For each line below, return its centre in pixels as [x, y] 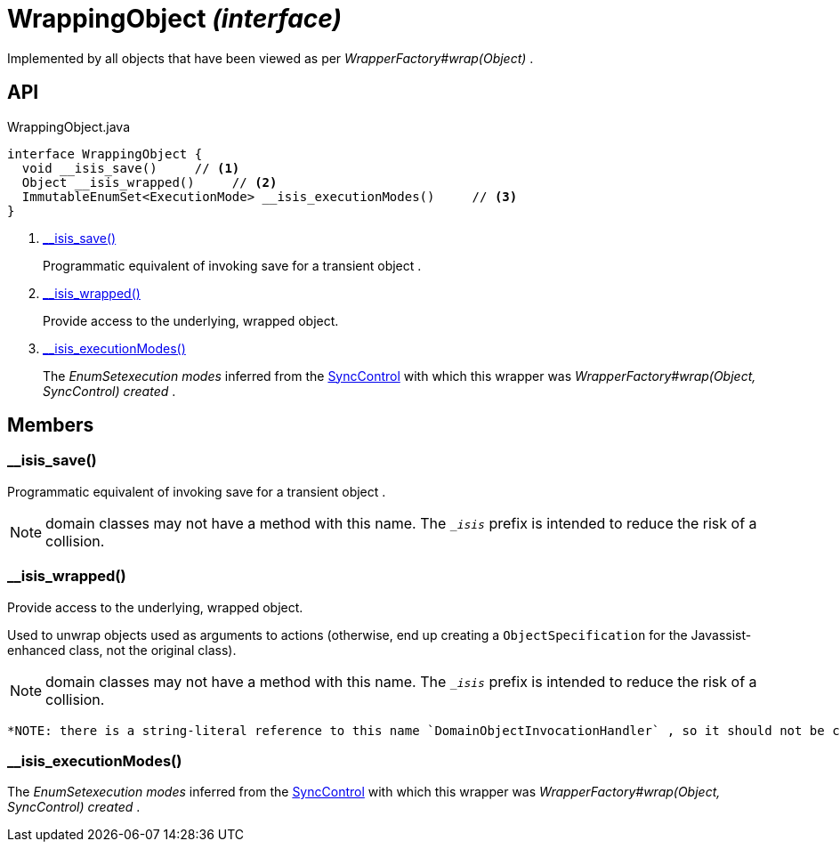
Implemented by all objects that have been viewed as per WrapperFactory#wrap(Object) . [271, 58]
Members [51, 425]
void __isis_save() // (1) [131, 168]
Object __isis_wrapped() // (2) [149, 182]
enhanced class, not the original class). [122, 650]
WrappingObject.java [69, 126]
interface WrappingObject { [105, 154]
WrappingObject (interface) [174, 19]
